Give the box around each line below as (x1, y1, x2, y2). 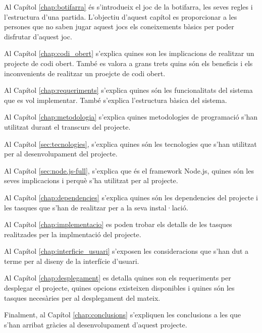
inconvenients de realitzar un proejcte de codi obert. (4, 68, 166, 78)
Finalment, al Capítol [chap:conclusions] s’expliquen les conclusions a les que (4, 309, 241, 320)
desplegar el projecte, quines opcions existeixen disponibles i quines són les (4, 283, 235, 293)
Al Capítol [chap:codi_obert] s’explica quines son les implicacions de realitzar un (4, 48, 254, 59)
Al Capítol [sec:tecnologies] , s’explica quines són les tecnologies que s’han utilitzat (4, 138, 257, 149)
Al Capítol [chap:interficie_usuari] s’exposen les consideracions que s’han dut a (4, 246, 249, 256)
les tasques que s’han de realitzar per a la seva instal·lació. (4, 202, 188, 212)
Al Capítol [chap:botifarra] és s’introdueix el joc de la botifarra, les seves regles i (4, 2, 253, 12)
